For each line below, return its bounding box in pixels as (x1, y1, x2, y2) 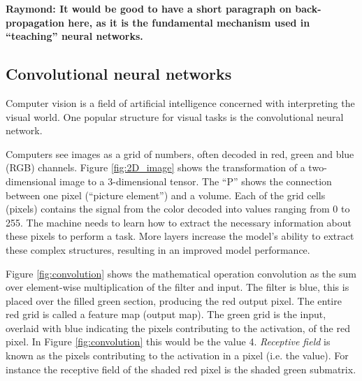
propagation (6, 15, 64, 29)
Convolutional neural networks (6, 63, 232, 85)
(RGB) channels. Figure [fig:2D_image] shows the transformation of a (6, 160, 305, 175)
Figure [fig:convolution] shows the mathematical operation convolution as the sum (6, 266, 356, 280)
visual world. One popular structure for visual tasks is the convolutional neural (6, 109, 344, 124)
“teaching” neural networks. (6, 29, 143, 43)
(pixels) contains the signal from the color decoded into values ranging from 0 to (6, 201, 350, 216)
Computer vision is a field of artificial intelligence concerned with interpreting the (6, 95, 355, 110)
